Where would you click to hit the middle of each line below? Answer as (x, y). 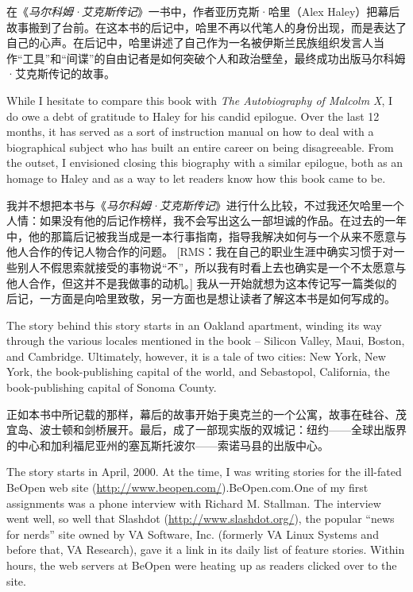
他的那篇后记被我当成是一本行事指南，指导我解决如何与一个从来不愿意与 (217, 236)
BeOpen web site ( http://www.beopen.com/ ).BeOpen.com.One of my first (187, 488)
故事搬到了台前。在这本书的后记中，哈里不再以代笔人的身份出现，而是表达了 (206, 27)
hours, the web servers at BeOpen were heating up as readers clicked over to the (202, 565)
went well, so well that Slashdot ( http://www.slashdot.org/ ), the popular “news (201, 518)
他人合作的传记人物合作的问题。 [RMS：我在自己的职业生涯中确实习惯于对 (200, 252)
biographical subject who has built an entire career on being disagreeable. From (200, 147)
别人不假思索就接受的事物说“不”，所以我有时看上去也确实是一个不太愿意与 (212, 267)
